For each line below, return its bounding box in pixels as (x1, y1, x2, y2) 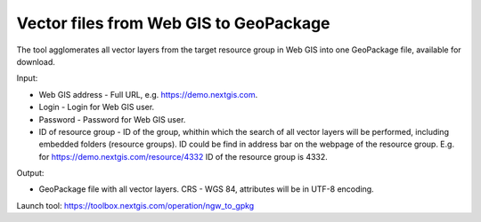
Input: (16, 73, 38, 83)
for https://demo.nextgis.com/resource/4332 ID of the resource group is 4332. (38, 151, 329, 162)
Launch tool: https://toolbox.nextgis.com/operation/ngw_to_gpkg (16, 200, 255, 210)
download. (16, 56, 55, 67)
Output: (16, 168, 45, 178)
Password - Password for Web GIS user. (38, 114, 186, 124)
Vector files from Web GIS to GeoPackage (16, 13, 330, 33)
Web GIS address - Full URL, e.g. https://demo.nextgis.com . (38, 89, 258, 99)
